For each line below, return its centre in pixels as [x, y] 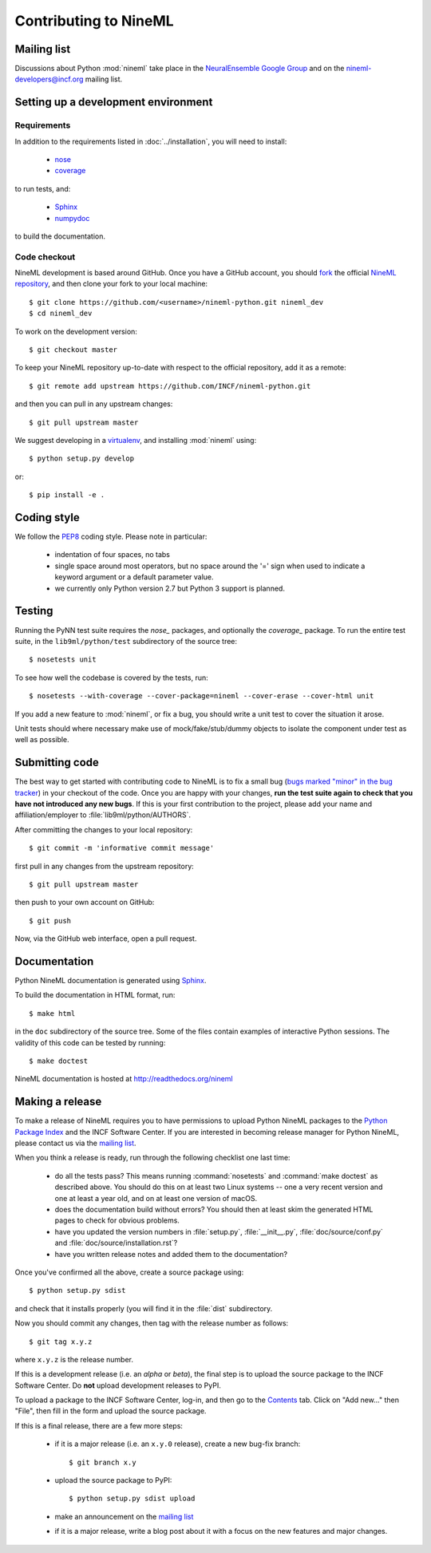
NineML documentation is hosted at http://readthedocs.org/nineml [124, 1079]
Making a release [58, 1102]
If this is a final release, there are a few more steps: [99, 1425]
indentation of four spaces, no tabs [113, 555]
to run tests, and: [43, 188]
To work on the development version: [76, 331]
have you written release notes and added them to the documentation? [171, 1254]
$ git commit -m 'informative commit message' [122, 848]
